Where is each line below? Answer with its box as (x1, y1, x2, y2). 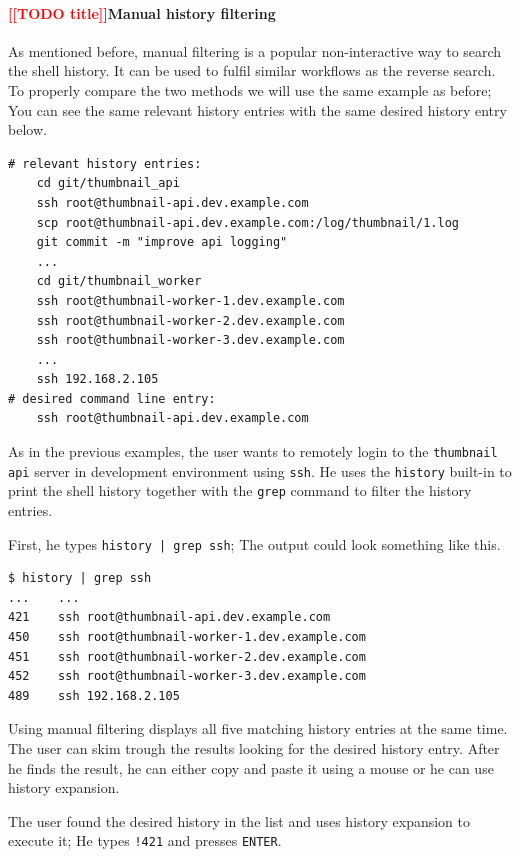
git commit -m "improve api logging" (36, 235, 288, 250)
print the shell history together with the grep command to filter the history (8, 480, 472, 501)
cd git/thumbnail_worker (36, 274, 202, 289)
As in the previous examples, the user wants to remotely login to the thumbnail (8, 441, 498, 462)
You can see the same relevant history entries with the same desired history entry (8, 99, 507, 120)
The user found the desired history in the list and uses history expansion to (8, 810, 471, 831)
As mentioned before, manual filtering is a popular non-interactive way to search (8, 40, 502, 61)
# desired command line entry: (8, 391, 216, 406)
